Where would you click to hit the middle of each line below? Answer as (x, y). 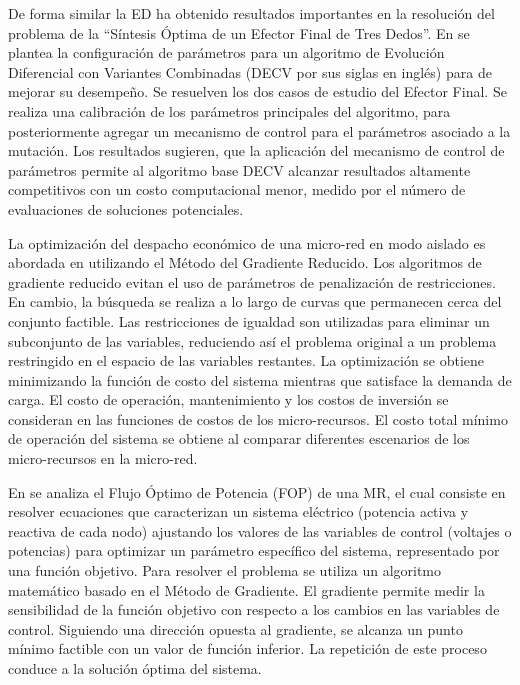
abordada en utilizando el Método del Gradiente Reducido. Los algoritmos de (245, 262)
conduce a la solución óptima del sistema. (135, 668)
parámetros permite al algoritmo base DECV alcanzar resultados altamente (239, 169)
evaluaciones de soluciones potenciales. (126, 208)
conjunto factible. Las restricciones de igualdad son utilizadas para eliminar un (249, 320)
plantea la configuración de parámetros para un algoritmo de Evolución (226, 52)
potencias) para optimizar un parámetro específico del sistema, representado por (254, 550)
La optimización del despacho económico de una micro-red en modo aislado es (247, 242)
